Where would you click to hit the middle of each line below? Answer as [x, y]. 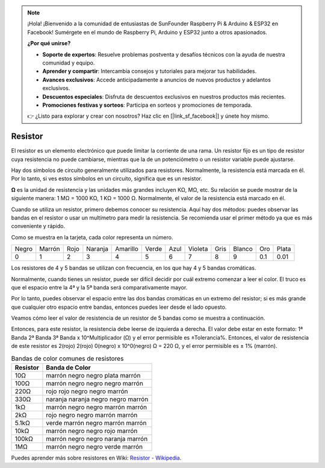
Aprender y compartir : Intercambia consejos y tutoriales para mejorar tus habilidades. [150, 71]
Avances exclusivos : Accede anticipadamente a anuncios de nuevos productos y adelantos [156, 80]
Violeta [198, 249]
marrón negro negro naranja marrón [97, 439]
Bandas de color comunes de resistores [67, 358]
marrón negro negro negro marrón [95, 383]
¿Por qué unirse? [49, 43]
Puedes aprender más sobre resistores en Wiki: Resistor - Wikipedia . [96, 458]
